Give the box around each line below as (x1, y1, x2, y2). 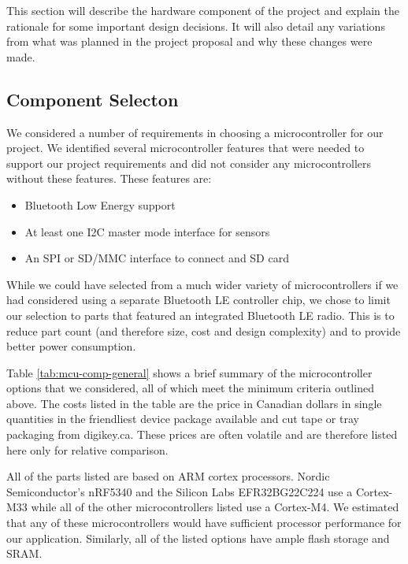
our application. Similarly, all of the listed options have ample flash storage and (6, 529, 390, 546)
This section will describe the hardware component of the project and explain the (6, 2, 399, 18)
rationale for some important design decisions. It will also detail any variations (6, 17, 385, 34)
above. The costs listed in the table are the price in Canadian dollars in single (6, 395, 382, 411)
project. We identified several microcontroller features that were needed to (6, 139, 365, 156)
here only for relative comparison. (6, 441, 169, 458)
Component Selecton (6, 87, 179, 111)
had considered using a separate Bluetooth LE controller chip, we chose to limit (6, 291, 391, 308)
